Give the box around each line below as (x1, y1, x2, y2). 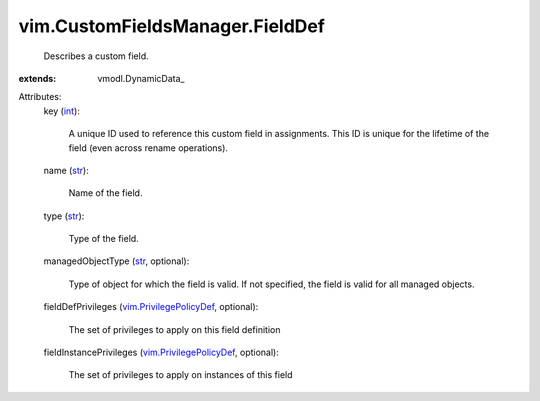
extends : (18, 72, 57, 84)
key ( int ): (43, 105, 80, 117)
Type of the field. (68, 233, 139, 245)
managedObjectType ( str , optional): (43, 255, 190, 267)
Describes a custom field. (43, 50, 149, 62)
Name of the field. (68, 187, 143, 199)
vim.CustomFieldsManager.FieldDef (18, 15, 325, 37)
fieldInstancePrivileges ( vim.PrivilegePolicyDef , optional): (43, 346, 279, 359)
